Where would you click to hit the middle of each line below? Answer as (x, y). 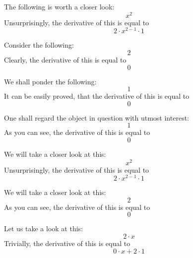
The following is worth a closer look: (59, 6)
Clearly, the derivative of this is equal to (65, 59)
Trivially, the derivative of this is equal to (67, 243)
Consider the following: (39, 45)
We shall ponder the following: (50, 81)
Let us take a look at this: (43, 228)
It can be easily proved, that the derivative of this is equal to (97, 96)
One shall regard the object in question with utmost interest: (96, 117)
